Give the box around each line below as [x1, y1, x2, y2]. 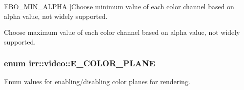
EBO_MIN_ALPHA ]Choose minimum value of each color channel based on [4, 1, 234, 11]
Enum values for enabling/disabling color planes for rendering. [4, 76, 190, 86]
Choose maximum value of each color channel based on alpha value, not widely [4, 27, 240, 37]
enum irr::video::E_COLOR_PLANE [4, 57, 155, 69]
